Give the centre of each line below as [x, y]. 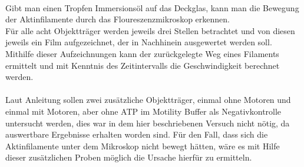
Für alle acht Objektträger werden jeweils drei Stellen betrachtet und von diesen [150, 30]
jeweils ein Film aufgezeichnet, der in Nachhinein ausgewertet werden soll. [139, 42]
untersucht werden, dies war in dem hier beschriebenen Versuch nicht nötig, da [148, 123]
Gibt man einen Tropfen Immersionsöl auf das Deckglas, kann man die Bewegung [152, 7]
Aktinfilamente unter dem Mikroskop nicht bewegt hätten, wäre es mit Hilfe [143, 146]
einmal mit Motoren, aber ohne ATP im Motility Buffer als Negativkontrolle [143, 111]
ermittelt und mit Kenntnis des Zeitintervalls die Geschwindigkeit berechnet [143, 65]
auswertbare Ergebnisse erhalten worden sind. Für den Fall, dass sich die [137, 134]
